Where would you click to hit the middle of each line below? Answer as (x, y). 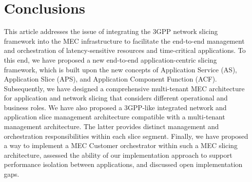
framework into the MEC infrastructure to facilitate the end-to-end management (124, 41)
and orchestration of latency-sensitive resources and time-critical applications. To (125, 50)
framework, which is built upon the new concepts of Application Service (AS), (121, 69)
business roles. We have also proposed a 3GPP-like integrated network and (115, 107)
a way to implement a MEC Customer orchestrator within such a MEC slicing (121, 145)
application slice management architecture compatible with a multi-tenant (115, 117)
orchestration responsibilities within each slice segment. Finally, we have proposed (126, 136)
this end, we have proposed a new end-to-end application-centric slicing (110, 59)
